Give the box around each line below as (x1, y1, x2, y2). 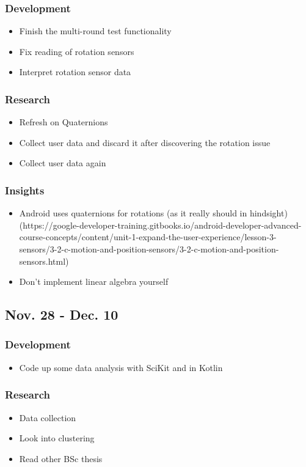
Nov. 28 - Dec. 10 (5, 305, 118, 324)
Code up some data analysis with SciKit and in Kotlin (19, 361, 223, 373)
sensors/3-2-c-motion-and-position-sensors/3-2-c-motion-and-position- (19, 243, 279, 255)
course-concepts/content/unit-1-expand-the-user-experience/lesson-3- (19, 230, 277, 243)
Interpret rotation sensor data (19, 65, 131, 78)
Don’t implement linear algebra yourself (19, 275, 169, 288)
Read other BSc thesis (19, 452, 103, 465)
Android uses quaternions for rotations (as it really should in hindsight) (19, 207, 288, 219)
